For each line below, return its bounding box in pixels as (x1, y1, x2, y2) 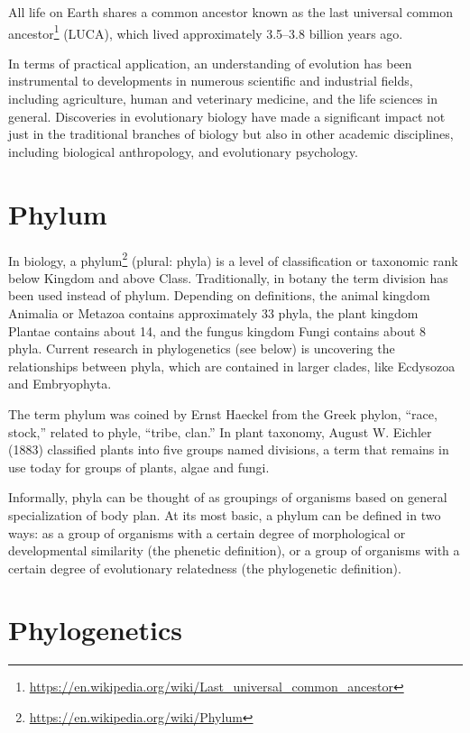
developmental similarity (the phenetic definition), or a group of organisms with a (8, 541, 460, 560)
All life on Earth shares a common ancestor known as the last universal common (8, 3, 454, 21)
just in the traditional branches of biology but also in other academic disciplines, (8, 124, 454, 143)
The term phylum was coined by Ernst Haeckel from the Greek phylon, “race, (8, 404, 438, 423)
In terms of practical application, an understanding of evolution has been (8, 53, 412, 72)
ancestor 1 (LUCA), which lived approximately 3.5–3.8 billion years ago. (8, 21, 403, 42)
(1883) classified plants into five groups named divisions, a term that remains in (8, 440, 449, 459)
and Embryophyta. (8, 374, 112, 393)
